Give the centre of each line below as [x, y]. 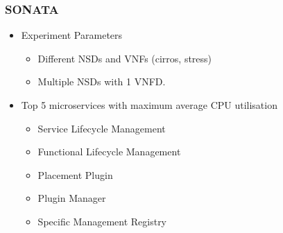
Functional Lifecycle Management [109, 152]
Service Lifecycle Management [102, 128]
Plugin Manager [72, 198]
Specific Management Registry [102, 221]
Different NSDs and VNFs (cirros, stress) [125, 58]
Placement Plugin [75, 174]
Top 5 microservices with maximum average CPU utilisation [149, 105]
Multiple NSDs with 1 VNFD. [102, 81]
